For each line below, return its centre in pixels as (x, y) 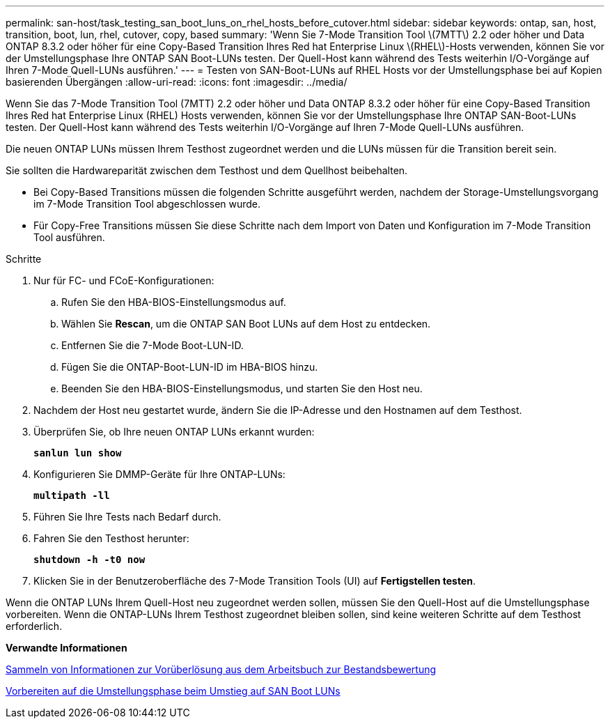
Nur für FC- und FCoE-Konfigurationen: (124, 280)
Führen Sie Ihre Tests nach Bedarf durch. (127, 517)
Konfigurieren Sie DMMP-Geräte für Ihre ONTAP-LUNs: (159, 474)
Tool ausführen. (69, 237)
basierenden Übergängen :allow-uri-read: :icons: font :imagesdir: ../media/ (177, 82)
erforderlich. (34, 626)
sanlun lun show (78, 453)
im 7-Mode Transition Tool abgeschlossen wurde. (147, 204)
